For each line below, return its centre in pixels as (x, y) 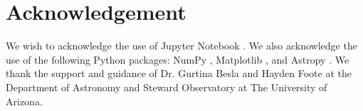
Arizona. (24, 101)
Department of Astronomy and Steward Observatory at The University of (167, 87)
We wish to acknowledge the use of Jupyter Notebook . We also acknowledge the (181, 46)
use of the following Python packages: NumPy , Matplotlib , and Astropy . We (178, 59)
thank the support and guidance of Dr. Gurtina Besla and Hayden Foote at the (179, 73)
